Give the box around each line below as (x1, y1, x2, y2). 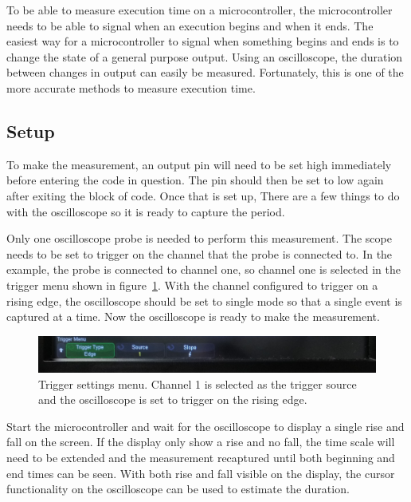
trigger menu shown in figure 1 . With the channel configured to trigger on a (6, 276, 378, 293)
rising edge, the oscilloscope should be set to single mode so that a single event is (6, 292, 402, 309)
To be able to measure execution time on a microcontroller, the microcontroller (6, 2, 393, 18)
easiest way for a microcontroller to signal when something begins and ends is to (6, 33, 399, 49)
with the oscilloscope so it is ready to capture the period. (6, 203, 285, 219)
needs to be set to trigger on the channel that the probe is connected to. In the (6, 245, 393, 262)
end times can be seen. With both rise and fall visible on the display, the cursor (6, 464, 395, 481)
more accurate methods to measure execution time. (6, 79, 256, 96)
